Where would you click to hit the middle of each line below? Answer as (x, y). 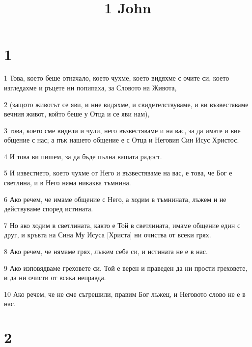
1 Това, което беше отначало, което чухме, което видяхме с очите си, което (117, 78)
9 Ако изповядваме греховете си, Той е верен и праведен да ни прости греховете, (126, 268)
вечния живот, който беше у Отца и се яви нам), (77, 114)
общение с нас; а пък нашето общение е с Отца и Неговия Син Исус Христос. (122, 140)
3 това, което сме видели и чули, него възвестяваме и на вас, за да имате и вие (122, 130)
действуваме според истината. (49, 209)
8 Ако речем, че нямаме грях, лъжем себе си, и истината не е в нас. (106, 251)
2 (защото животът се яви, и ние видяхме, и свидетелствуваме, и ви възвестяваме (126, 104)
